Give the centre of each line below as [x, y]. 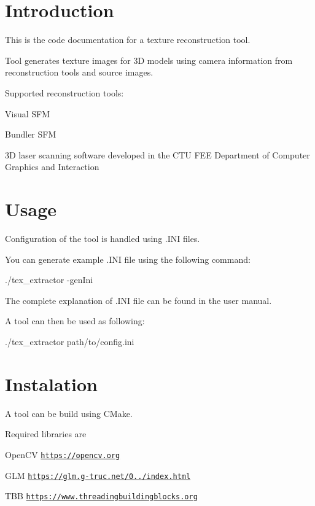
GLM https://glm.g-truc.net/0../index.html [98, 475]
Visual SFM [28, 113]
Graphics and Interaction [52, 167]
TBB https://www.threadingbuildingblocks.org [101, 496]
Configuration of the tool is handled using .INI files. [103, 238]
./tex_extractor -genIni [49, 280]
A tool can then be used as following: [75, 321]
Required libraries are [46, 434]
